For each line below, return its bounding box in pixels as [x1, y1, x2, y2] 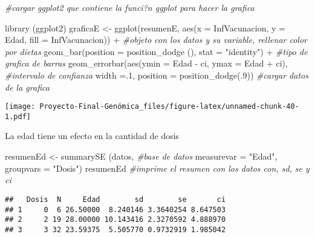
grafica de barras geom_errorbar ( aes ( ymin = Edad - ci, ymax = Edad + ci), [5, 57, 288, 70]
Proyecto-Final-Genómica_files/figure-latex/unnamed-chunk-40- [39, 102, 299, 111]
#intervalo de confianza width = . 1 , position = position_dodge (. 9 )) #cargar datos [5, 68, 308, 81]
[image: [5, 102, 36, 111]
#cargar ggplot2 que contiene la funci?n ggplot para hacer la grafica [5, 1, 255, 13]
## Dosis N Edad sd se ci [5, 195, 226, 204]
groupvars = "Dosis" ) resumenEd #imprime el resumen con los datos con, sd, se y [5, 161, 310, 174]
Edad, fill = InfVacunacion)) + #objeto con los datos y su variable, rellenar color [5, 33, 307, 46]
